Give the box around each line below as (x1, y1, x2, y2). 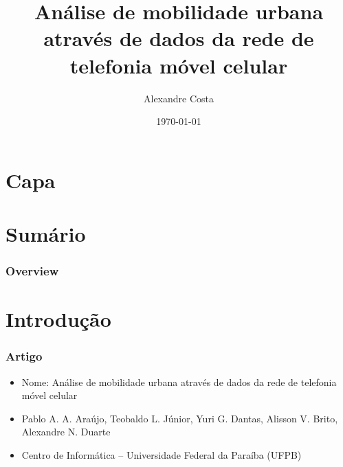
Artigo (5, 348, 43, 365)
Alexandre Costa (143, 91, 214, 105)
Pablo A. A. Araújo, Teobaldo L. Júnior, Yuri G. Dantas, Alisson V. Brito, (21, 411, 338, 425)
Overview (5, 262, 59, 280)
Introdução (5, 305, 111, 333)
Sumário (5, 220, 86, 248)
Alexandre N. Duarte (21, 424, 111, 439)
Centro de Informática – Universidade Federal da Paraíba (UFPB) (21, 448, 302, 462)
